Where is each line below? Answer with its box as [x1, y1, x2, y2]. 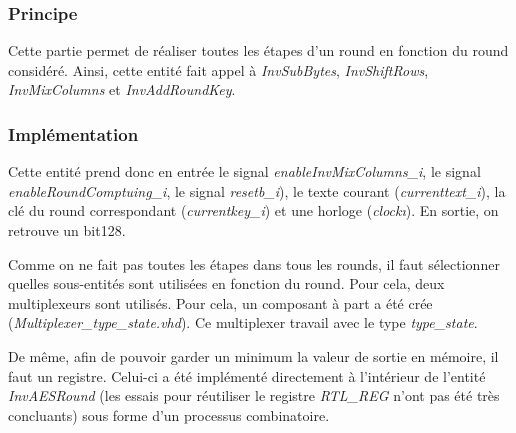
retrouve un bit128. [8, 220, 126, 240]
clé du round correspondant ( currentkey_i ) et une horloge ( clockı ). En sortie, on [8, 200, 499, 221]
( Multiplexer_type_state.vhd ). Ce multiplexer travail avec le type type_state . [8, 312, 478, 333]
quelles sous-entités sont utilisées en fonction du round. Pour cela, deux [8, 273, 445, 294]
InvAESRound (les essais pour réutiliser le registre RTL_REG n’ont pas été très [8, 385, 500, 406]
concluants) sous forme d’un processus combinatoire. [8, 404, 330, 425]
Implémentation [8, 121, 139, 146]
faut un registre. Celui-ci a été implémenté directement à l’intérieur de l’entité [8, 365, 486, 386]
